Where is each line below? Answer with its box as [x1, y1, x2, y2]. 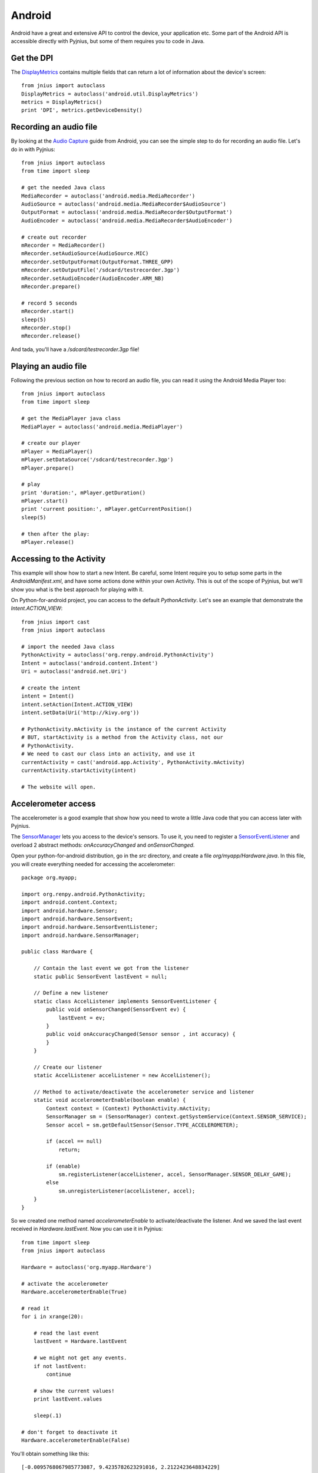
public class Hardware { [21, 949, 93, 955]
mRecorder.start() [21, 308, 75, 315]
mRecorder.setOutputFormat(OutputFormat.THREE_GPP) [21, 258, 174, 265]
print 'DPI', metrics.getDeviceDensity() [21, 107, 143, 114]
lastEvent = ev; [58, 1014, 105, 1021]
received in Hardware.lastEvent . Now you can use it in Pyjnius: [11, 1226, 163, 1233]
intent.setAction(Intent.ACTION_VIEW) [21, 701, 134, 708]
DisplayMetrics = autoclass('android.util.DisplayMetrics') [21, 90, 198, 97]
